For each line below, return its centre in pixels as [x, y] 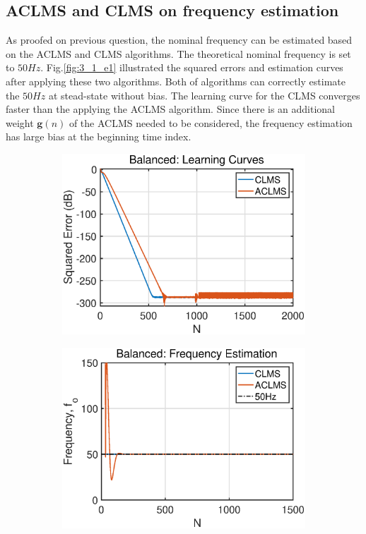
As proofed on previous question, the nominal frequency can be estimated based [179, 40]
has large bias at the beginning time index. [99, 136]
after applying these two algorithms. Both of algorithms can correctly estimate [176, 81]
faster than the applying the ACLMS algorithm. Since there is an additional [171, 109]
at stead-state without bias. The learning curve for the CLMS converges [204, 95]
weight [20, 122]
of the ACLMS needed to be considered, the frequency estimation [211, 122]
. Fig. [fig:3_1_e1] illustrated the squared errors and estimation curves [192, 67]
